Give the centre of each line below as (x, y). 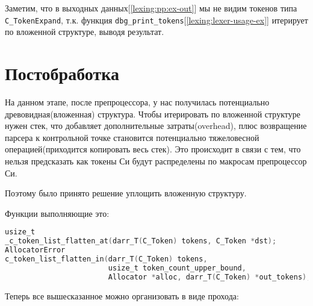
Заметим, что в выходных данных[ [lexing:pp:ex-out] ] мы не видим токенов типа (151, 8)
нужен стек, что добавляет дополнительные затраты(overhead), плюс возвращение (156, 126)
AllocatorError (35, 250)
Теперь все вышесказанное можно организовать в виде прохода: (122, 295)
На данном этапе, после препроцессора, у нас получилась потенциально (137, 101)
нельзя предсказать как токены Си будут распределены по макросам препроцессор (156, 161)
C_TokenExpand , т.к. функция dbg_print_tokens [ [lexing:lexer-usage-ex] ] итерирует (156, 20)
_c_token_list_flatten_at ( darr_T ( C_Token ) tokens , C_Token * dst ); (141, 241)
